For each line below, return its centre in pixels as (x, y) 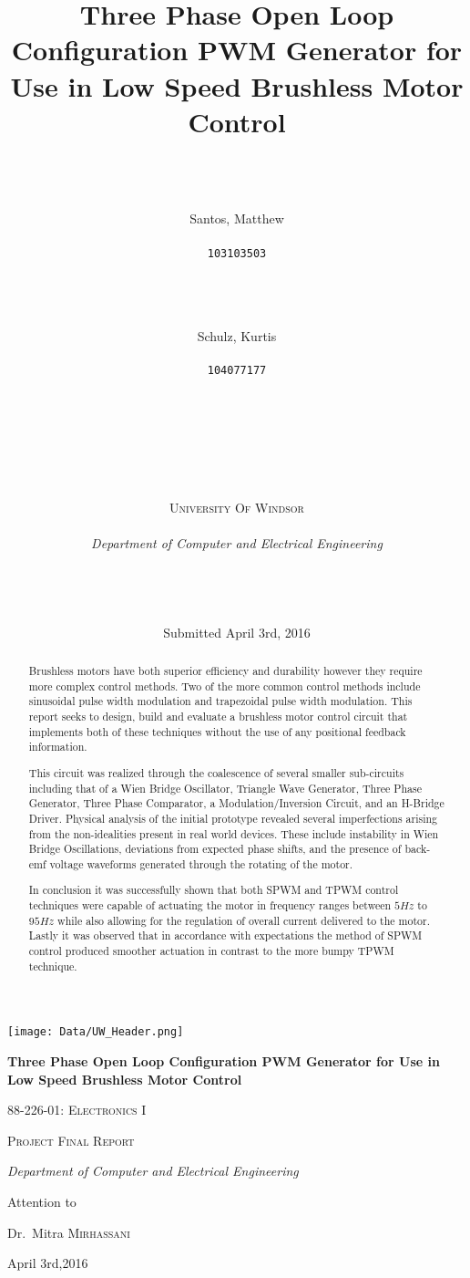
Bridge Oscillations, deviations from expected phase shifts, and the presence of (215, 849)
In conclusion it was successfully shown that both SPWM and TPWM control (214, 890)
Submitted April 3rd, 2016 (237, 632)
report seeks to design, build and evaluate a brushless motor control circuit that (218, 717)
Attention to (42, 1201)
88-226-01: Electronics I (77, 1110)
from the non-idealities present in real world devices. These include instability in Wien (234, 833)
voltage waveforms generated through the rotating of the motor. (201, 863)
